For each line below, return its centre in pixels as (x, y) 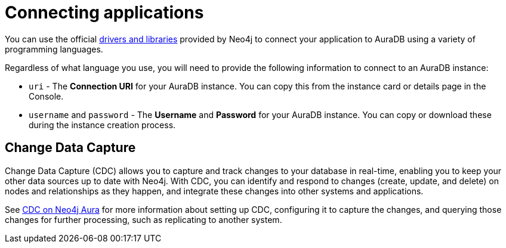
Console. (46, 96)
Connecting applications (104, 13)
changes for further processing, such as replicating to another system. (144, 219)
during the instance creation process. (102, 125)
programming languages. (54, 49)
